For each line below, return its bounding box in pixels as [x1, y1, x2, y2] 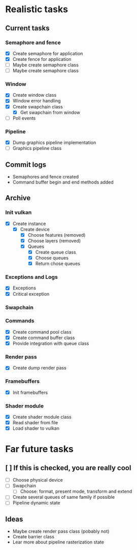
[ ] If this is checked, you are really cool [5, 463, 131, 472]
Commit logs [5, 160, 47, 169]
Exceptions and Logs [5, 274, 58, 281]
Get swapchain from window [20, 109, 80, 115]
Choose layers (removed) [27, 237, 81, 244]
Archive [5, 194, 31, 202]
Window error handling [12, 98, 61, 104]
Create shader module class [12, 414, 72, 420]
